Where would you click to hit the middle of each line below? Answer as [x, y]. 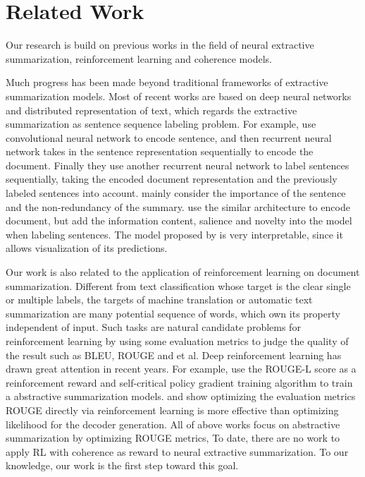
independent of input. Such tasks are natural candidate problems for [153, 327]
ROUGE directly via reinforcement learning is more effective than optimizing [172, 410]
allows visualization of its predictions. [87, 248]
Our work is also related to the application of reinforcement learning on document [183, 272]
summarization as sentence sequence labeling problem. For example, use [161, 124]
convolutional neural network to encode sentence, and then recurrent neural [169, 137]
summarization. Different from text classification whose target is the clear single [178, 285]
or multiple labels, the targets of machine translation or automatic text [159, 300]
